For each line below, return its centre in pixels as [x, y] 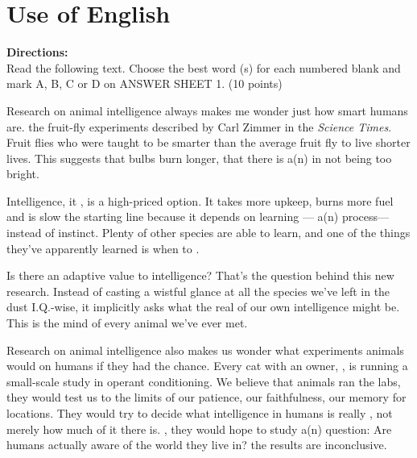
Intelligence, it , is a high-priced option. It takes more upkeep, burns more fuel [200, 200]
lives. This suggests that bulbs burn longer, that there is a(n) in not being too [199, 158]
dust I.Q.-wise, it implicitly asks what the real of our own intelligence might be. [203, 307]
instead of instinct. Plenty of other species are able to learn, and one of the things [208, 233]
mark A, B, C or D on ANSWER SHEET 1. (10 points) [145, 83]
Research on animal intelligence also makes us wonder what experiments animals [205, 350]
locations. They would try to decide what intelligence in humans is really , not [200, 413]
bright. [23, 174]
